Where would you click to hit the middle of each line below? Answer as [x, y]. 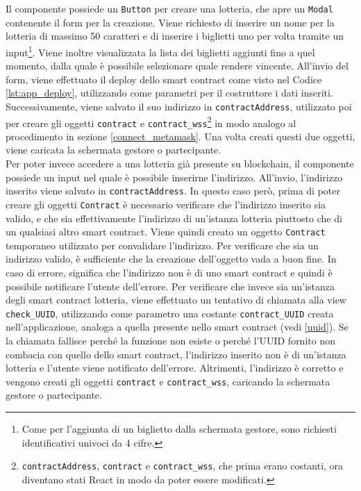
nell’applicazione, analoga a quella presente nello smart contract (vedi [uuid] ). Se [177, 327]
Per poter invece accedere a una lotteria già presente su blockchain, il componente [180, 164]
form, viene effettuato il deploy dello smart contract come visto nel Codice [164, 79]
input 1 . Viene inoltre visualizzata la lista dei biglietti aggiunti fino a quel [160, 51]
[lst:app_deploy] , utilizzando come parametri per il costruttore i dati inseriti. [169, 93]
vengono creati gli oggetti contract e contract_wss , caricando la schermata [168, 381]
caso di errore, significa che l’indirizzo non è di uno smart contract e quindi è [169, 272]
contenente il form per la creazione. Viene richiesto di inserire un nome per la [170, 22]
